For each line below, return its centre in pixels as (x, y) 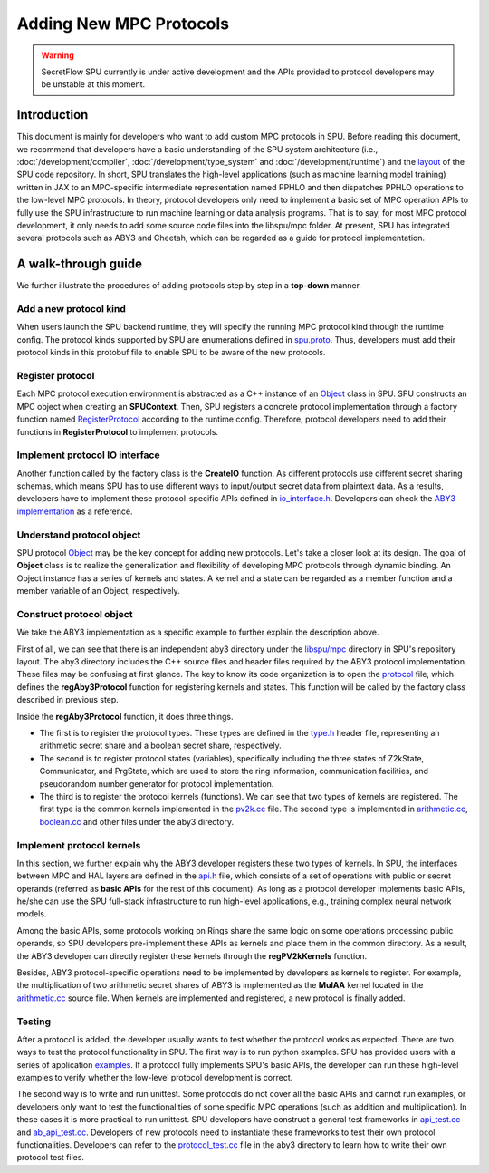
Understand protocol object (79, 535)
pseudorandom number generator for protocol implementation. (157, 783)
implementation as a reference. (75, 511)
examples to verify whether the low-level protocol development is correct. (155, 1078)
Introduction (53, 115)
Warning (58, 55)
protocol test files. (51, 1158)
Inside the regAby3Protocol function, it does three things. (125, 716)
